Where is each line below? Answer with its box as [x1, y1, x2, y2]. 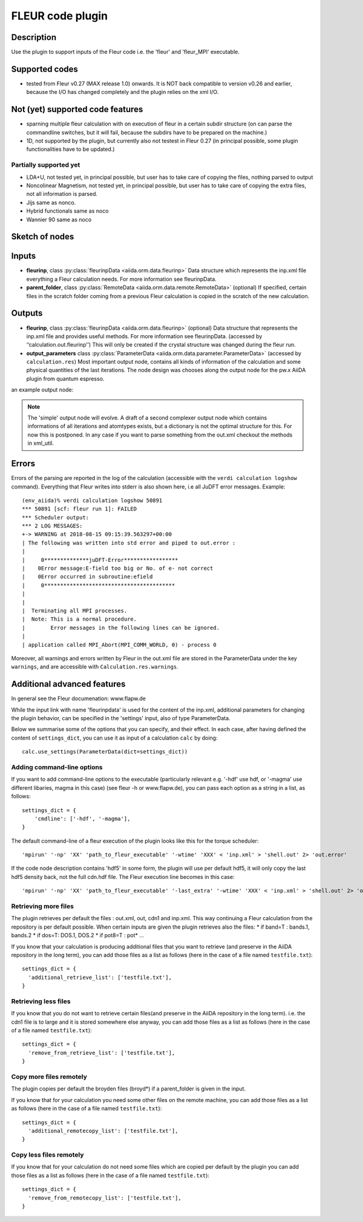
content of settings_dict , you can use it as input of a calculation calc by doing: [11, 734, 218, 741]
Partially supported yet [11, 161, 80, 169]
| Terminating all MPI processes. [22, 607, 128, 614]
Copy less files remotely [11, 1150, 84, 1159]
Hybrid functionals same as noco [26, 207, 109, 215]
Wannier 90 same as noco [26, 216, 92, 223]
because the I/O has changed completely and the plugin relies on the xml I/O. [26, 88, 219, 96]
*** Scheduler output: [22, 514, 90, 521]
